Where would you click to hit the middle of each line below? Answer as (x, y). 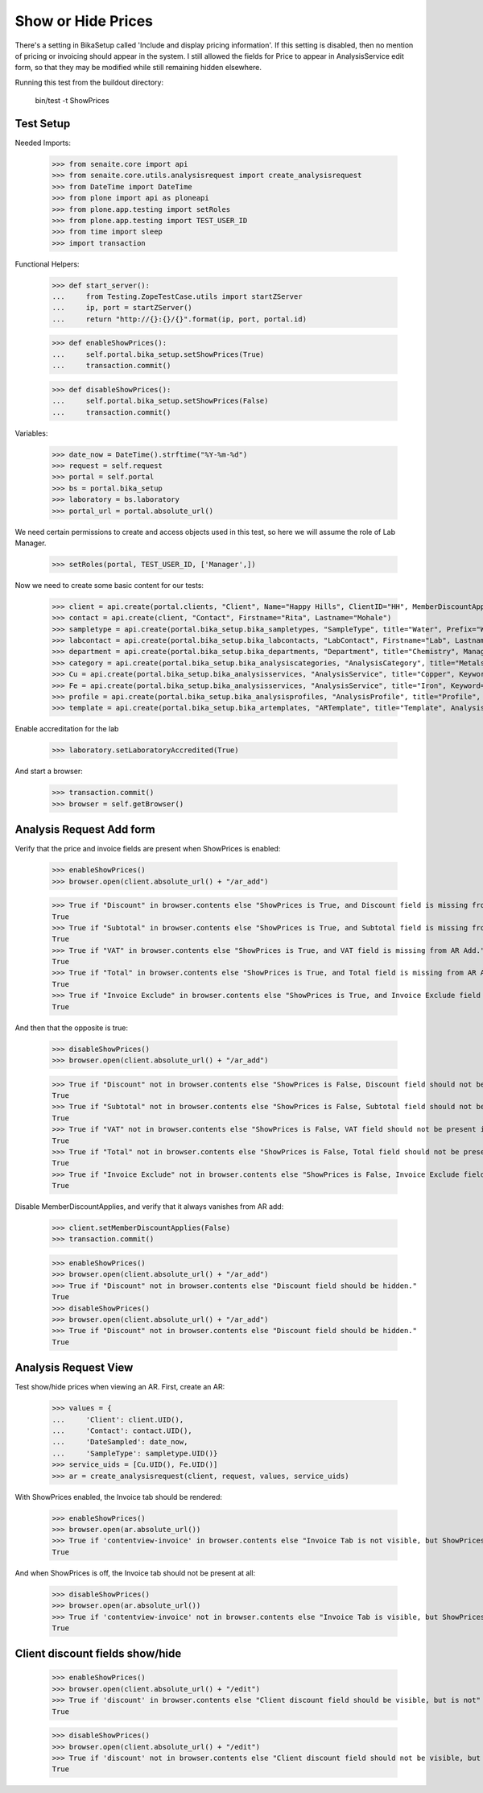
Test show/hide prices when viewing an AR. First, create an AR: (120, 1387)
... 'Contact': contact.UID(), (122, 1431)
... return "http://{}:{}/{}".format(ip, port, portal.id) (180, 319)
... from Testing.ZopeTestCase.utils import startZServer (177, 297)
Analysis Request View (74, 1368)
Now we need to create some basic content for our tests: (109, 585)
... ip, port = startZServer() (122, 308)
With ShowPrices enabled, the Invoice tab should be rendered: (119, 1497)
